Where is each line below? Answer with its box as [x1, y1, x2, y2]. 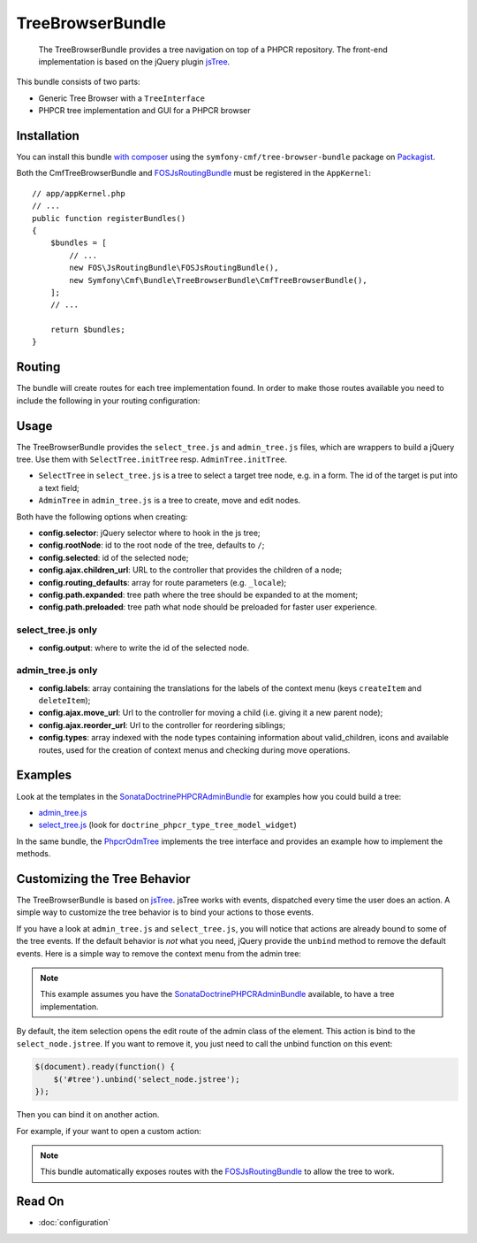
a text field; [38, 482, 79, 493]
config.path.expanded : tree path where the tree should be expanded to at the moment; [38, 589, 359, 600]
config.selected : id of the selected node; [38, 552, 189, 563]
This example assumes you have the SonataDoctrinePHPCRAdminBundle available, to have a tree [40, 989, 395, 1000]
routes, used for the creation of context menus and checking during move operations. [38, 744, 351, 756]
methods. [16, 848, 51, 859]
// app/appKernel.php [32, 188, 125, 198]
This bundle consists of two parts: [16, 76, 140, 88]
